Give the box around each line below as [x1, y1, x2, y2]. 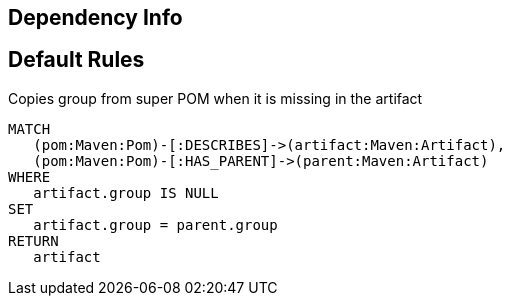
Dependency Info [8, 5, 183, 30]
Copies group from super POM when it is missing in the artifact [8, 89, 423, 107]
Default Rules [8, 47, 145, 73]
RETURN [8, 232, 59, 249]
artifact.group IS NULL [33, 184, 219, 201]
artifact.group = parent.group [33, 216, 278, 233]
